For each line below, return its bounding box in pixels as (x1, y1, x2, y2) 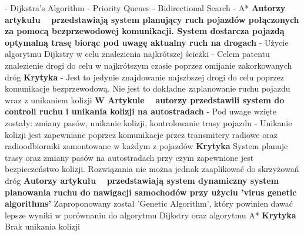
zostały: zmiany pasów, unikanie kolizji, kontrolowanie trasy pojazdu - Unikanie (5, 116, 292, 129)
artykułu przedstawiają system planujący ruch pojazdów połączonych (5, 13, 299, 25)
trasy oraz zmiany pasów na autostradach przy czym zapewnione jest (5, 151, 254, 163)
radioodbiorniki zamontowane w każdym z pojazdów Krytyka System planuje (5, 140, 288, 152)
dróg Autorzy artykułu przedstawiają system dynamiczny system (5, 174, 279, 186)
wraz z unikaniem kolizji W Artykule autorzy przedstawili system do (5, 93, 285, 106)
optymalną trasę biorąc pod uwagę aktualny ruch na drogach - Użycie (5, 36, 289, 48)
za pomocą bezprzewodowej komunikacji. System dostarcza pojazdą (5, 25, 285, 37)
